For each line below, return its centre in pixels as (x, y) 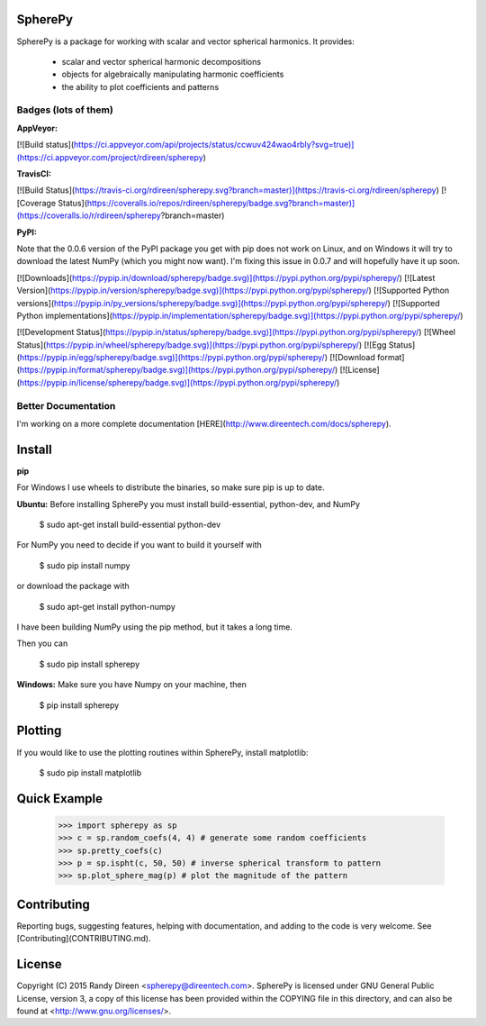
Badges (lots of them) (65, 110)
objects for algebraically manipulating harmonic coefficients (173, 74)
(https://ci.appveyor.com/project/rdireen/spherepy (110, 157)
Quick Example (60, 799)
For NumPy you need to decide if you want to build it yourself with (139, 545)
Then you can (42, 643)
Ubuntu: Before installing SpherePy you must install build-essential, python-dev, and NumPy (188, 504)
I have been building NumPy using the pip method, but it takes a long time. (154, 627)
